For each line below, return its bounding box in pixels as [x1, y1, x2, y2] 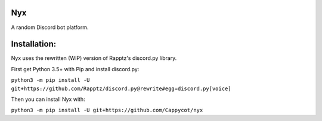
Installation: [11, 39, 57, 49]
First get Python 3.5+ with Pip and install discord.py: [11, 65, 140, 72]
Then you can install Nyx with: [11, 95, 86, 103]
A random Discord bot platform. [11, 24, 89, 31]
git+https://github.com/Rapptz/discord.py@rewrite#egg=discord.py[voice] [11, 85, 232, 92]
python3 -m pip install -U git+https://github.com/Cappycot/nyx [11, 107, 203, 114]
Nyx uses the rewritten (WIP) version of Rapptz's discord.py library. [11, 55, 177, 62]
